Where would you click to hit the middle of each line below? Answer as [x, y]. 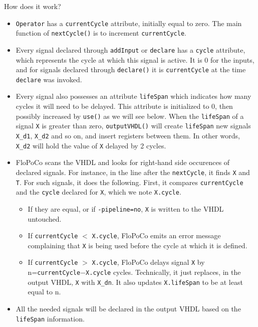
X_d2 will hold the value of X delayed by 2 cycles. [91, 145]
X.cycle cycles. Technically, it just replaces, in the [163, 272]
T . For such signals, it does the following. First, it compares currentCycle [130, 182]
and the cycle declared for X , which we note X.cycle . [98, 192]
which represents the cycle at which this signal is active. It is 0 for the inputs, [135, 59]
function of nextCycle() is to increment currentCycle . [101, 33]
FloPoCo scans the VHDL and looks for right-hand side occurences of [123, 162]
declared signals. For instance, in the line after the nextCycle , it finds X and [133, 172]
